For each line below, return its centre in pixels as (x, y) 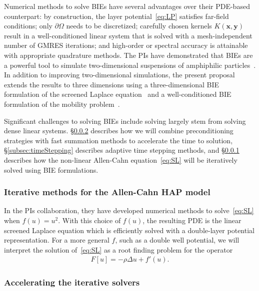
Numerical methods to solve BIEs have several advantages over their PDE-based (127, 6)
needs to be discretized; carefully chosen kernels (139, 26)
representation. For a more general (57, 240)
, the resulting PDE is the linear (192, 220)
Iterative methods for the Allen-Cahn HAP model (107, 192)
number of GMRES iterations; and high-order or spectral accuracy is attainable (126, 45)
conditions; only (28, 26)
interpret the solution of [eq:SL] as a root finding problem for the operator (118, 249)
